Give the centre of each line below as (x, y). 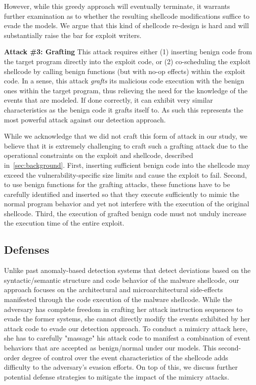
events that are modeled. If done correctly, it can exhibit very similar (108, 100)
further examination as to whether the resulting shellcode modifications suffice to (127, 16)
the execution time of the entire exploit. (64, 223)
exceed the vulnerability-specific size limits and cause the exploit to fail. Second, (126, 174)
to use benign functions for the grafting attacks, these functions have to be (117, 184)
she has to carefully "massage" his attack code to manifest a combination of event (127, 338)
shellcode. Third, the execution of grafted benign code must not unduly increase (125, 213)
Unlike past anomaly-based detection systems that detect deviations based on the (128, 270)
